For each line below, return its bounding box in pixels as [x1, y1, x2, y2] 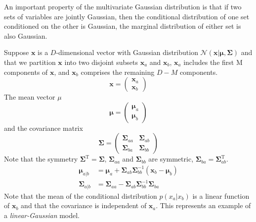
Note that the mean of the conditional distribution [4, 190, 157, 201]
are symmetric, [148, 154, 194, 164]
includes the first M [183, 56, 243, 67]
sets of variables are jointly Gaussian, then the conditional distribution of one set [4, 11, 250, 21]
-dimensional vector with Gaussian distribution [56, 47, 198, 57]
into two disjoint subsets [64, 56, 138, 67]
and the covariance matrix [4, 122, 83, 133]
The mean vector [4, 92, 55, 102]
